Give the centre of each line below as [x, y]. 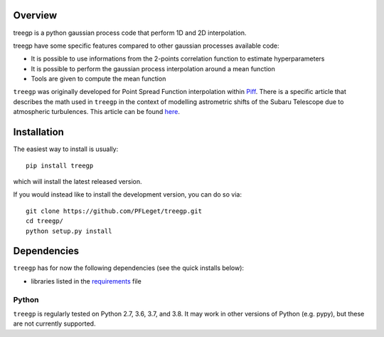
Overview [35, 15]
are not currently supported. [54, 323]
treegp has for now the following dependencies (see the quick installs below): [129, 268]
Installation [38, 132]
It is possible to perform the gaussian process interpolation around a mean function [153, 68]
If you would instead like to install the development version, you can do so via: [127, 195]
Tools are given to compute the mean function [98, 79]
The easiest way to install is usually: [66, 149]
